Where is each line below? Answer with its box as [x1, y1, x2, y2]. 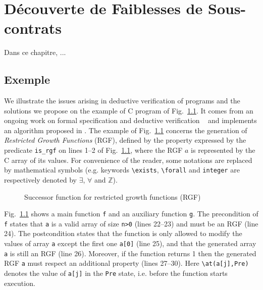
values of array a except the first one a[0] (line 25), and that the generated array [4, 238, 256, 249]
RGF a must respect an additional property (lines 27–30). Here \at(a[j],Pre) [4, 258, 249, 268]
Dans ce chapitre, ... [4, 47, 66, 57]
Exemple [4, 72, 50, 87]
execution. [4, 277, 35, 288]
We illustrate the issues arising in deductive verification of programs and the [4, 95, 240, 106]
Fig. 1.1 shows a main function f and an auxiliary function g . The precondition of [4, 208, 258, 219]
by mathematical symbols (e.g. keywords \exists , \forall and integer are [4, 164, 240, 175]
